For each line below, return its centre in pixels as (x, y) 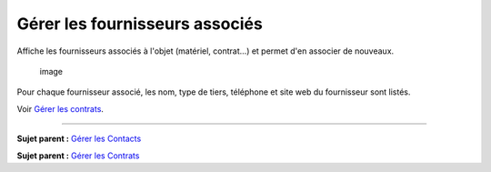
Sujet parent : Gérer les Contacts (79, 139)
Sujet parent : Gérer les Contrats (78, 156)
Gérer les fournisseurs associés (140, 24)
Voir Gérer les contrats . (60, 108)
